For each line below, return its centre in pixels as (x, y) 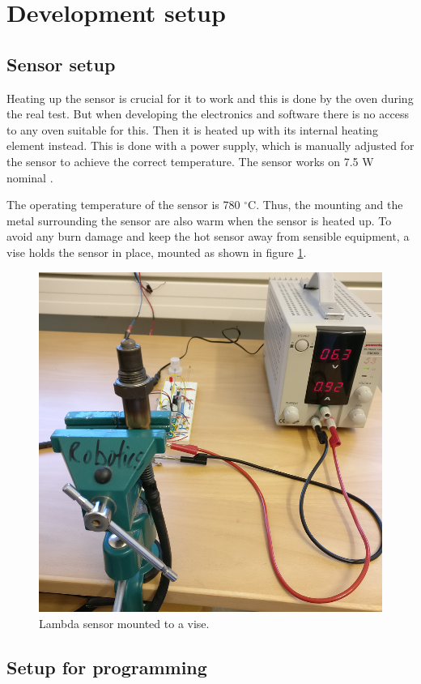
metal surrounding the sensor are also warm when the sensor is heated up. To (199, 220)
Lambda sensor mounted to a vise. (124, 623)
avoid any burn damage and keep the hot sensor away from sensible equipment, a (208, 236)
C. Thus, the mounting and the (325, 205)
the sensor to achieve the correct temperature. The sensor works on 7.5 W (190, 161)
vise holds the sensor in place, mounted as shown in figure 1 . (157, 252)
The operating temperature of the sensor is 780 (123, 205)
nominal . (30, 177)
